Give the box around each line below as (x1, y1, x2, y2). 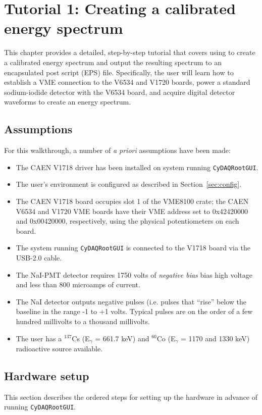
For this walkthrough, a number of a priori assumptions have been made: (4, 145, 231, 155)
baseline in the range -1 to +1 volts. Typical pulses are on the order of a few (16, 306, 253, 317)
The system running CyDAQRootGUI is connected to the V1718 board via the (16, 242, 250, 253)
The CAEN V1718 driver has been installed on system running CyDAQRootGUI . (16, 162, 258, 172)
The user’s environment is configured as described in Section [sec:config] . (16, 179, 242, 189)
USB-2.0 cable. (16, 252, 62, 263)
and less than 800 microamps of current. (16, 279, 140, 290)
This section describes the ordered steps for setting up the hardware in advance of (4, 391, 258, 402)
